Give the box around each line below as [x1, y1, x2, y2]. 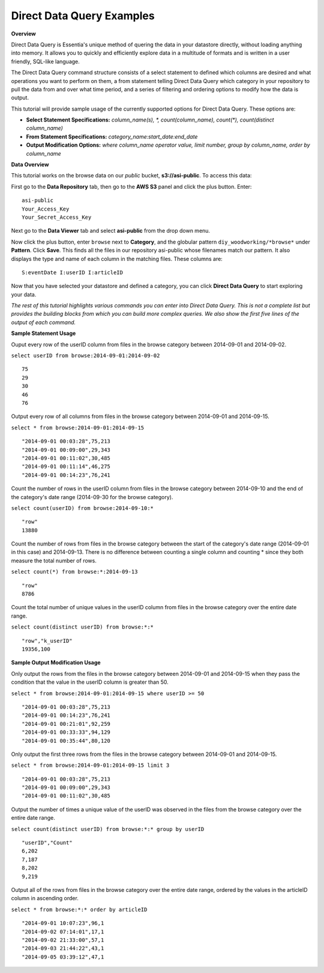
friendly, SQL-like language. [11, 58, 80, 65]
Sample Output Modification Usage [11, 659, 101, 666]
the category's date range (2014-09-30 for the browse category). [11, 493, 173, 500]
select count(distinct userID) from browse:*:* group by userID [11, 826, 205, 832]
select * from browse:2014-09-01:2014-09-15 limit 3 [11, 762, 170, 769]
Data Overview [11, 161, 49, 168]
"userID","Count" [22, 839, 73, 846]
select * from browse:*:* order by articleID [11, 906, 148, 913]
